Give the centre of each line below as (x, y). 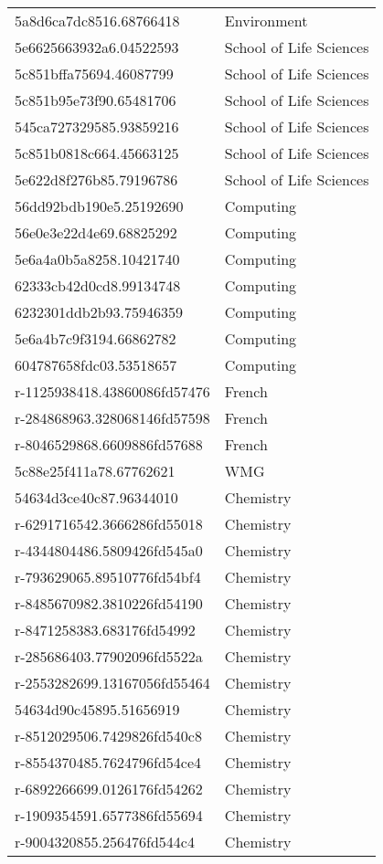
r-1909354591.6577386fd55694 (109, 815)
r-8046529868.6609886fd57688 (109, 444)
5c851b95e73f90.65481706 (96, 100)
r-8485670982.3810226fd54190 (109, 603)
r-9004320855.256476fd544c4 (105, 842)
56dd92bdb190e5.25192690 (99, 206)
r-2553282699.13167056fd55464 (112, 683)
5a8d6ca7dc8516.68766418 (97, 21)
